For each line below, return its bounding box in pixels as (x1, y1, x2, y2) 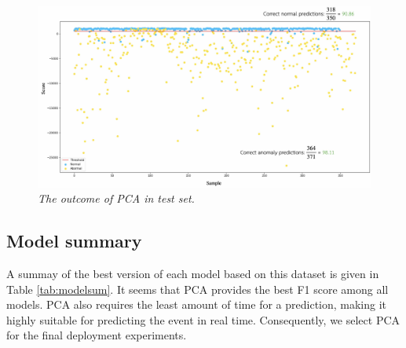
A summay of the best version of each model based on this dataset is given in (6, 266, 379, 282)
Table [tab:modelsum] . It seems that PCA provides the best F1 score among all (6, 280, 389, 297)
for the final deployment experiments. (6, 327, 187, 343)
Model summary (6, 229, 142, 253)
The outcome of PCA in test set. (38, 190, 195, 207)
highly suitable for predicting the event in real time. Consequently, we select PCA (6, 311, 401, 328)
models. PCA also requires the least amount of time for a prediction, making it (6, 296, 387, 313)
